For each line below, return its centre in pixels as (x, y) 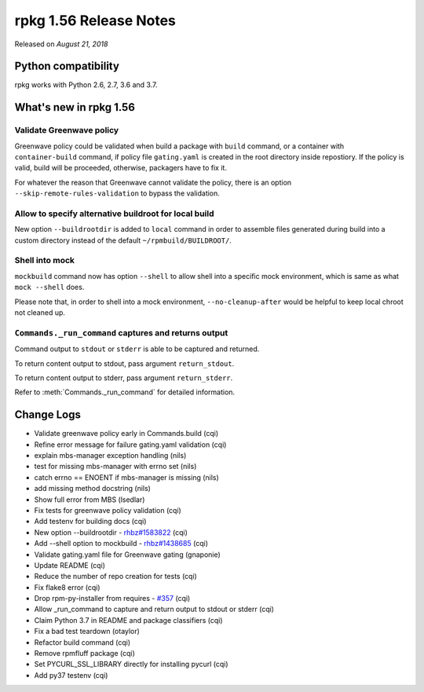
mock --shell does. (49, 287)
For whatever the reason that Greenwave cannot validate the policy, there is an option (153, 182)
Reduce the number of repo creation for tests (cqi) (116, 577)
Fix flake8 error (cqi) (68, 587)
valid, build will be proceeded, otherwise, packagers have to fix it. (121, 168)
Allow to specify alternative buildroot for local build (115, 214)
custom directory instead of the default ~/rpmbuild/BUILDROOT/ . (123, 240)
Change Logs (48, 415)
